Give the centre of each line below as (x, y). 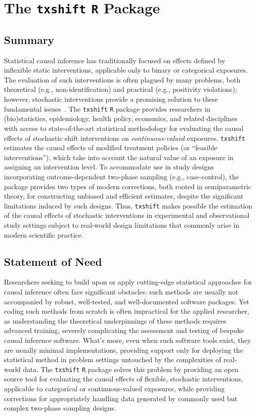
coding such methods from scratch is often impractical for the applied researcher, (127, 311)
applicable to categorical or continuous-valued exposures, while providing (114, 388)
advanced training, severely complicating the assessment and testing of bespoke (124, 330)
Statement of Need (53, 261)
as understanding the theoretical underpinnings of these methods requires (115, 320)
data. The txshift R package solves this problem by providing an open (131, 369)
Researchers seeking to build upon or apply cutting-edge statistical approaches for (128, 282)
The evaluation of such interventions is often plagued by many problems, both (122, 79)
